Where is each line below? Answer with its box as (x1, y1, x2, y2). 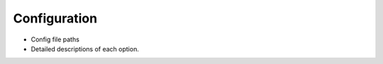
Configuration (13, 11, 98, 26)
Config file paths (30, 35, 79, 44)
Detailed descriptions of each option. (30, 44, 140, 53)
